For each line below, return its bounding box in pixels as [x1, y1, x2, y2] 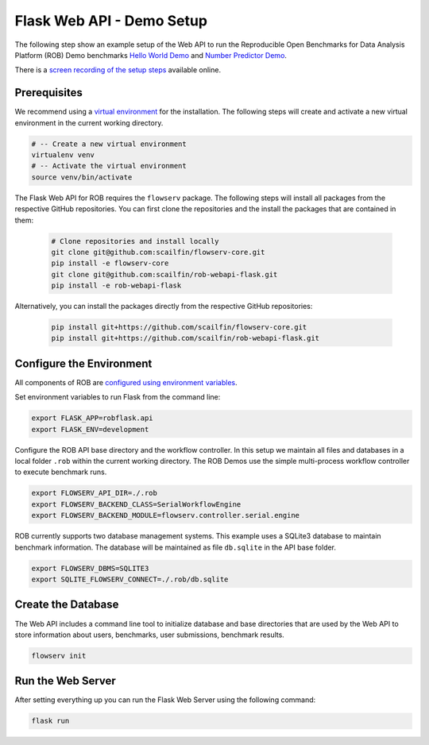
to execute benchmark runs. [14, 467, 107, 477]
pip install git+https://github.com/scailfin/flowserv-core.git [51, 322, 307, 332]
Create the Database [14, 598, 119, 612]
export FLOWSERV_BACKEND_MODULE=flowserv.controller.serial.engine [31, 511, 300, 520]
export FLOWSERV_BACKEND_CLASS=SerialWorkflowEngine [31, 500, 242, 508]
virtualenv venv [31, 151, 95, 159]
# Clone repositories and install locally [51, 237, 219, 245]
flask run [31, 716, 70, 726]
